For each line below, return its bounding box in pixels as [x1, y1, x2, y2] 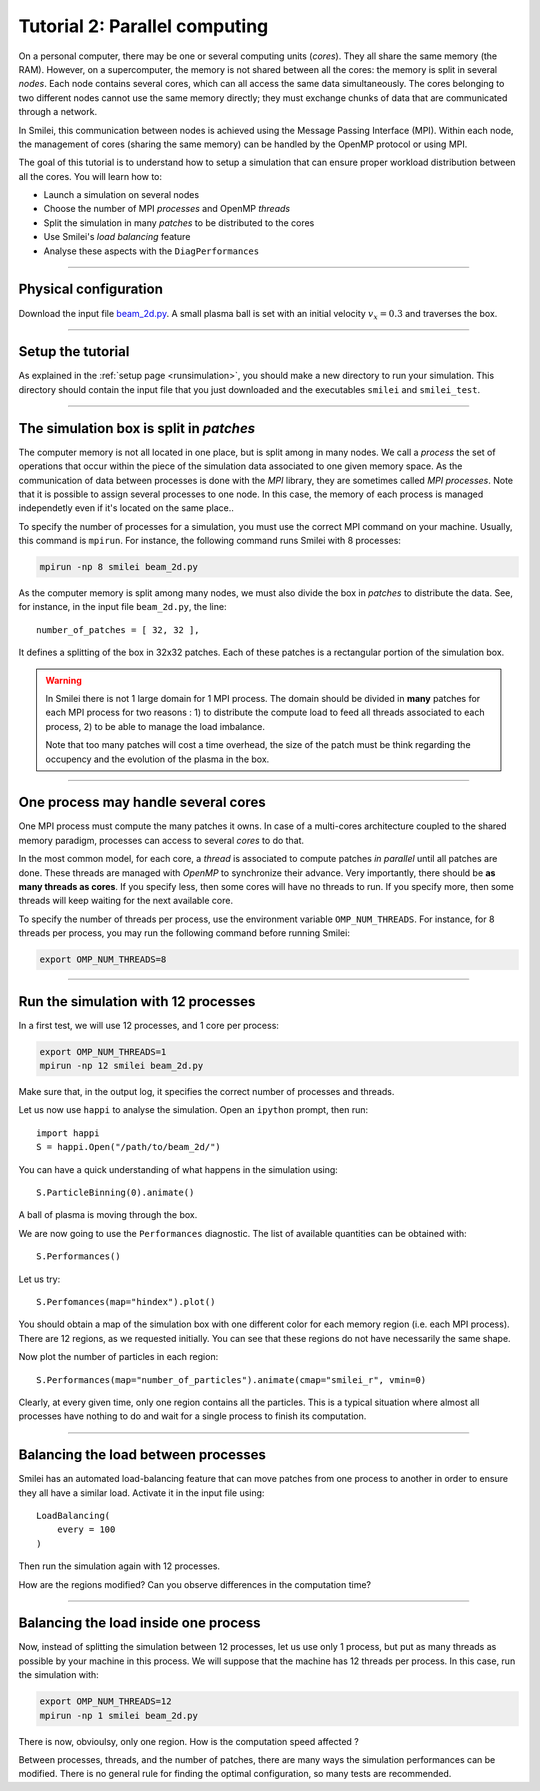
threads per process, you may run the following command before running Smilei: [18, 927, 350, 939]
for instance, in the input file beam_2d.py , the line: [18, 601, 227, 613]
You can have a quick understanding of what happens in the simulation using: [18, 1163, 339, 1175]
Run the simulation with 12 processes [18, 993, 256, 1010]
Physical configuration [18, 281, 164, 298]
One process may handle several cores [18, 794, 266, 811]
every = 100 [56, 1524, 116, 1535]
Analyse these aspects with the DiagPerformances [43, 245, 260, 257]
